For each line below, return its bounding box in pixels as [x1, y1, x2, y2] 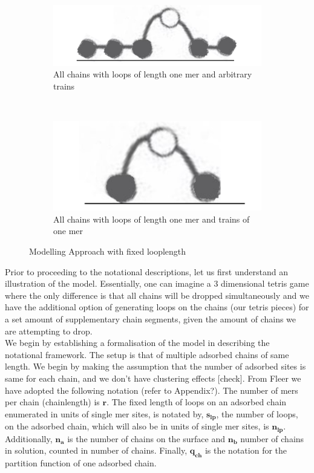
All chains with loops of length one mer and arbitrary [53, 68, 252, 80]
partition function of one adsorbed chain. [5, 457, 157, 469]
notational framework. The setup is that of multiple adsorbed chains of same [5, 348, 289, 360]
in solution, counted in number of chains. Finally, [5, 444, 188, 457]
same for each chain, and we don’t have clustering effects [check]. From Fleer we [5, 371, 301, 384]
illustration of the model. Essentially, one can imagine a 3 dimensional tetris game [5, 277, 309, 290]
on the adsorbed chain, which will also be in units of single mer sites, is [5, 420, 269, 432]
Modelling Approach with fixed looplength [29, 245, 186, 258]
